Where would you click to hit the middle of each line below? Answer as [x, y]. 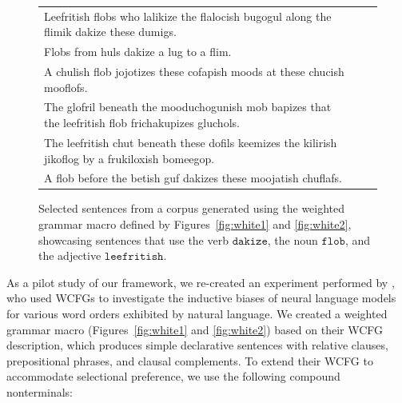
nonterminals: [40, 391]
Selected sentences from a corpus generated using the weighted [192, 208]
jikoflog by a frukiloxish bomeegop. [129, 158]
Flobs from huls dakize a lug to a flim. [138, 52]
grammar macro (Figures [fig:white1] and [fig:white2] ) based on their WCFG [195, 329]
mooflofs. [66, 87]
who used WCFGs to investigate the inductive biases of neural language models [201, 298]
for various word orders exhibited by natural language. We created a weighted [197, 313]
